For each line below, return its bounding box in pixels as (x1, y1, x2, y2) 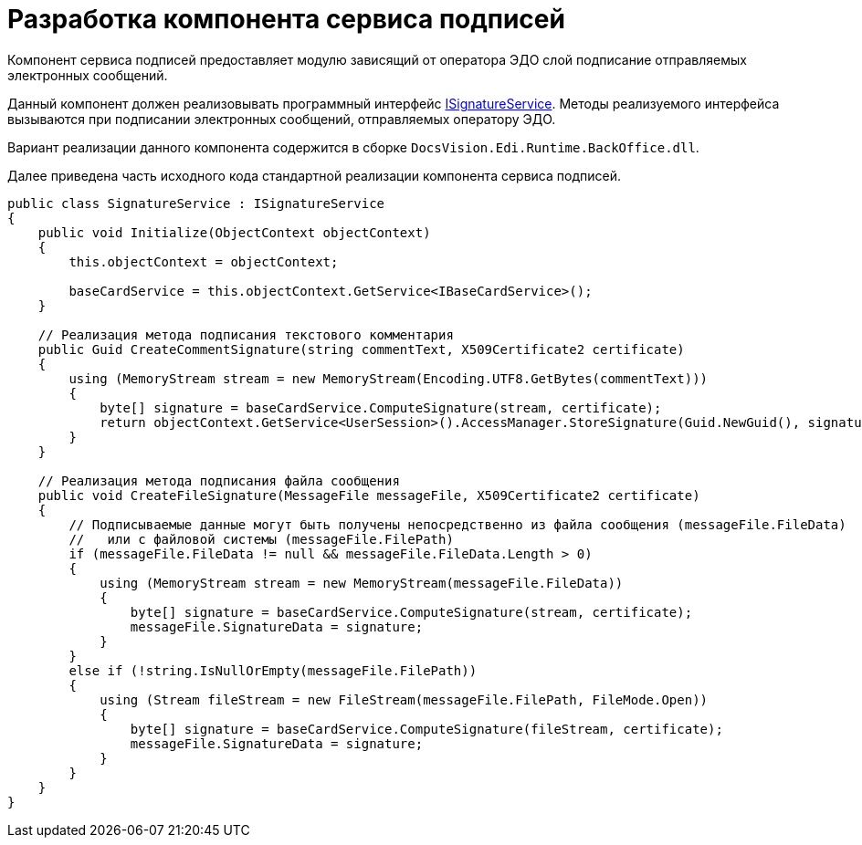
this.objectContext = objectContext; (68, 254, 339, 269)
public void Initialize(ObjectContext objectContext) (37, 224, 431, 240)
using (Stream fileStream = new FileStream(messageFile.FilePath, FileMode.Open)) (100, 692, 709, 707)
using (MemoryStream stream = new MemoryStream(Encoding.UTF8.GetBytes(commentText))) (68, 370, 709, 386)
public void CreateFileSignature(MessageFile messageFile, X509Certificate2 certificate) (37, 487, 700, 503)
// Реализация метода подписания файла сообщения (37, 473, 400, 488)
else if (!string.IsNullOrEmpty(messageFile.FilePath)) (68, 662, 478, 678)
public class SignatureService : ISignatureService (7, 195, 385, 211)
